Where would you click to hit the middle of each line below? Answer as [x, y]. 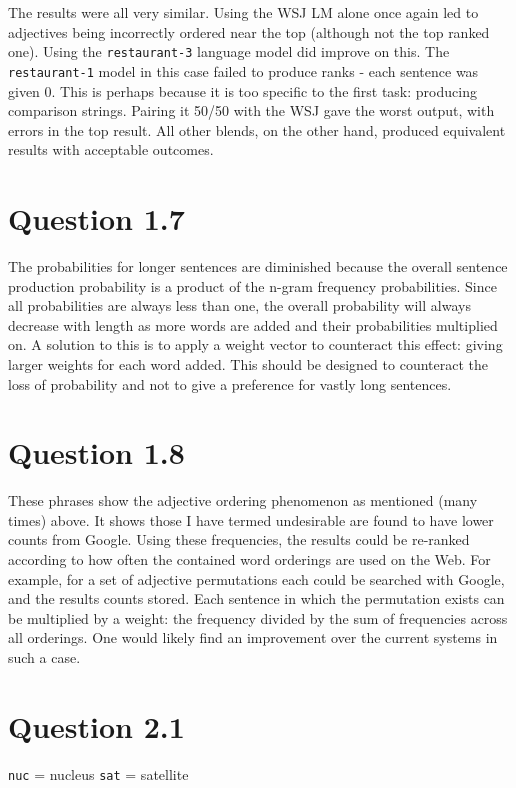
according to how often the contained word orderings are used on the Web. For [249, 559]
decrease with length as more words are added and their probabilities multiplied [253, 324]
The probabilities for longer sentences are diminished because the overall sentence [258, 266]
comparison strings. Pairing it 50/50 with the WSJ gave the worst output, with [251, 110]
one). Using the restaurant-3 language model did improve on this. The [229, 51]
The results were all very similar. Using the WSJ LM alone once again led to [243, 12]
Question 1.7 [96, 218]
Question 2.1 [96, 725]
